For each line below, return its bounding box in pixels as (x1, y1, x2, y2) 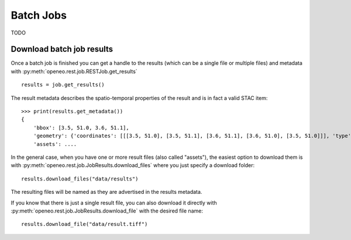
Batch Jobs (11, 9, 67, 22)
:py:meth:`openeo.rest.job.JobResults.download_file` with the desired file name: (11, 207, 203, 214)
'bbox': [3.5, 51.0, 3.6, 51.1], (33, 124, 130, 131)
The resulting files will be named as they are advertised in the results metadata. (11, 189, 202, 196)
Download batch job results (11, 44, 113, 54)
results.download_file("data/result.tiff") (21, 221, 148, 228)
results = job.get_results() (21, 82, 105, 88)
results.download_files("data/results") (21, 175, 139, 182)
